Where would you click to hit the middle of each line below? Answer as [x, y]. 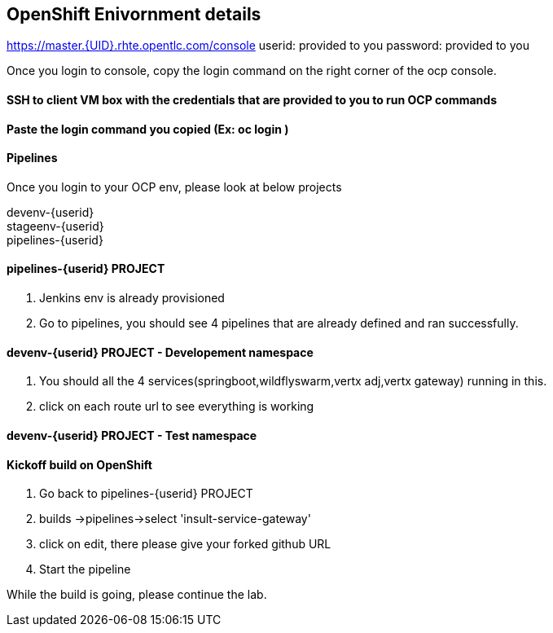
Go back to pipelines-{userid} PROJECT [146, 494]
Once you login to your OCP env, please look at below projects [174, 187]
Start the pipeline [85, 569]
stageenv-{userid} [55, 226]
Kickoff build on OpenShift [79, 464]
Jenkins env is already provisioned [132, 298]
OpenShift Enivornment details [134, 14]
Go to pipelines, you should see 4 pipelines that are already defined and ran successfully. [279, 323]
